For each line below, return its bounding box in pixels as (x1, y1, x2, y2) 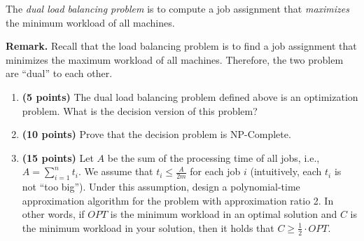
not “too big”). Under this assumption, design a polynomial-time (22, 179, 300, 194)
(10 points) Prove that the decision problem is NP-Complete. (22, 127, 291, 142)
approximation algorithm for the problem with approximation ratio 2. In (22, 193, 334, 207)
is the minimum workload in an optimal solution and (110, 207, 337, 221)
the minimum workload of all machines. (6, 15, 175, 29)
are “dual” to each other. (6, 66, 113, 81)
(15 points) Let (22, 150, 94, 165)
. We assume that (78, 164, 153, 179)
